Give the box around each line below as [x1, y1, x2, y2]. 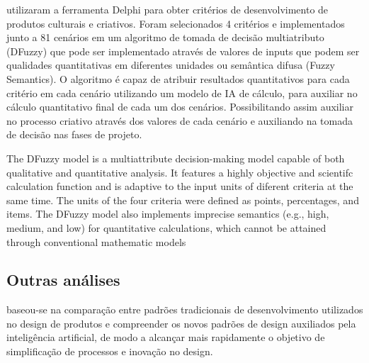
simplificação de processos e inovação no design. [6, 344, 213, 359]
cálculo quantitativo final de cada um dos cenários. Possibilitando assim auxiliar [6, 99, 353, 114]
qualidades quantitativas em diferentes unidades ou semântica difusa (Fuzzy [6, 57, 335, 72]
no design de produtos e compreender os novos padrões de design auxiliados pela [6, 315, 356, 330]
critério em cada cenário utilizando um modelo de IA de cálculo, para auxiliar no [6, 85, 358, 100]
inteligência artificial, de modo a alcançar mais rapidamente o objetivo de [6, 330, 325, 345]
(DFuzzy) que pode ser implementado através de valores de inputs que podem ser [6, 43, 360, 58]
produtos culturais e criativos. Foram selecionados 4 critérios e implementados [6, 16, 345, 30]
